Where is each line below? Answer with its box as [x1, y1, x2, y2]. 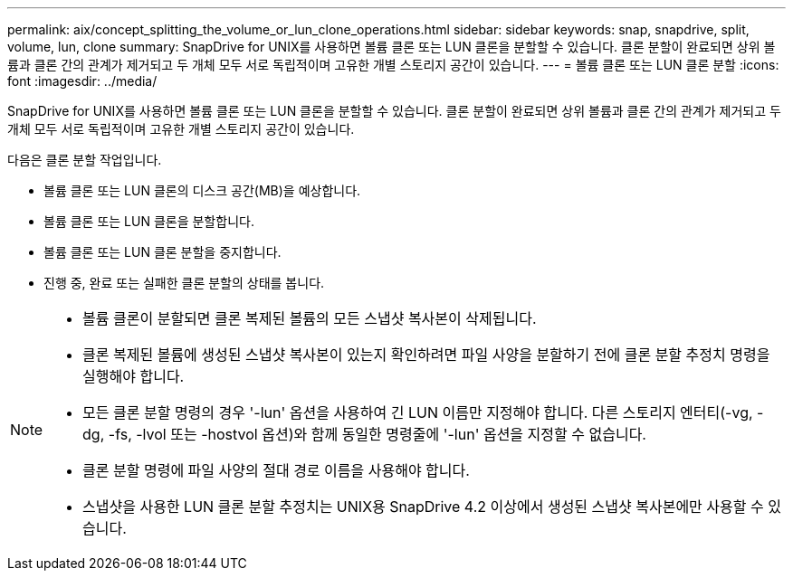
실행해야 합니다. [82, 367, 185, 385]
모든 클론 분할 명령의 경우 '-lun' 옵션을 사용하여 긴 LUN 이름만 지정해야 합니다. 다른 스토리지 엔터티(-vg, [82, 403, 753, 422]
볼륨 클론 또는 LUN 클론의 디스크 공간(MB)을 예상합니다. [43, 183, 361, 198]
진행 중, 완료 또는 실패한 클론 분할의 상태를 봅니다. [43, 275, 325, 290]
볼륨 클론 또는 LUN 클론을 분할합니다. [43, 213, 254, 229]
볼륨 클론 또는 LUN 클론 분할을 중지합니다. [43, 244, 282, 260]
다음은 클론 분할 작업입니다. [7, 152, 162, 167]
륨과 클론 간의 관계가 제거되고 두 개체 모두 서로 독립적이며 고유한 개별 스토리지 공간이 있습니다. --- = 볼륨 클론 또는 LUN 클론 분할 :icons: [7, 57, 779, 72]
